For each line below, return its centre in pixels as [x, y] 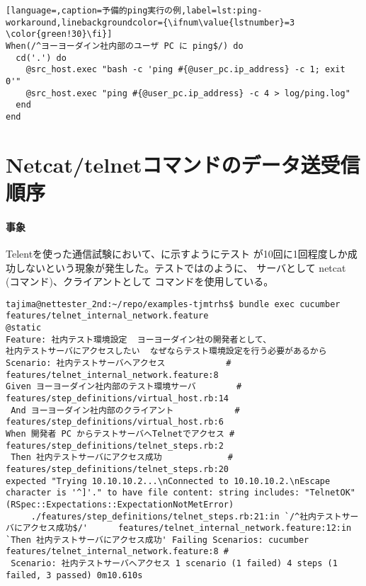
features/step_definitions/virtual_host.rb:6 [115, 422]
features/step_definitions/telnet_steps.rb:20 [117, 469]
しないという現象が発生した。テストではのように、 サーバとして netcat [181, 267]
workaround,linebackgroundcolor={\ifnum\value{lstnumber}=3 [150, 22]
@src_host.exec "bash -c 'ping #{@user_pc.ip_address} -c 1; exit [185, 70]
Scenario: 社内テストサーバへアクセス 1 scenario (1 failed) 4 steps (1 [174, 564]
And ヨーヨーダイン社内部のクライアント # [125, 410]
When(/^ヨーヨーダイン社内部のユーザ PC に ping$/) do [125, 46]
